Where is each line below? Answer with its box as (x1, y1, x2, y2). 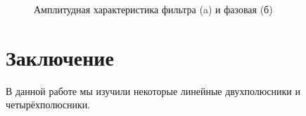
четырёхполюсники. (6, 97, 91, 112)
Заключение (6, 43, 114, 71)
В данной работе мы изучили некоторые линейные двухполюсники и (6, 83, 300, 98)
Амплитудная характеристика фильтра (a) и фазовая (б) (34, 2, 273, 16)
